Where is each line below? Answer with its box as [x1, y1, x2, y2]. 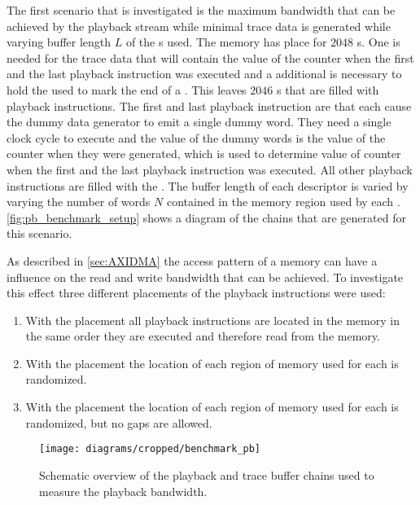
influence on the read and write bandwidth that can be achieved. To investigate [7, 268, 404, 285]
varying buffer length [7, 33, 112, 50]
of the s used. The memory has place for [125, 33, 327, 50]
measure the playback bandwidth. [39, 482, 208, 499]
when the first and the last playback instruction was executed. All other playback [7, 160, 413, 178]
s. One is [357, 33, 400, 50]
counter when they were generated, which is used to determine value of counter [7, 145, 401, 162]
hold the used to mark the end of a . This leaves [7, 81, 247, 98]
